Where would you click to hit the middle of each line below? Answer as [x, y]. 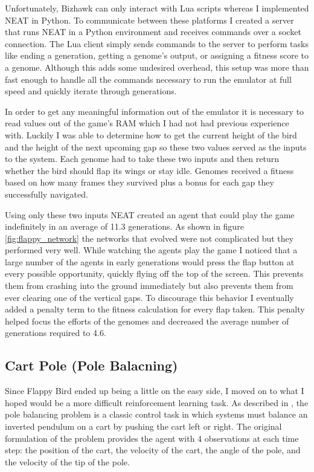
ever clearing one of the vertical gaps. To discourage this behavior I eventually [149, 297]
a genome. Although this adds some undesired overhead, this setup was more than [157, 67]
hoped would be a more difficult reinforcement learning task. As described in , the [157, 402]
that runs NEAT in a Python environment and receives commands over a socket [153, 32]
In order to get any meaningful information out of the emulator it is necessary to [155, 111]
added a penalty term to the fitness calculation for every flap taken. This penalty [155, 309]
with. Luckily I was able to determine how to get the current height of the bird [151, 134]
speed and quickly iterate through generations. [91, 91]
